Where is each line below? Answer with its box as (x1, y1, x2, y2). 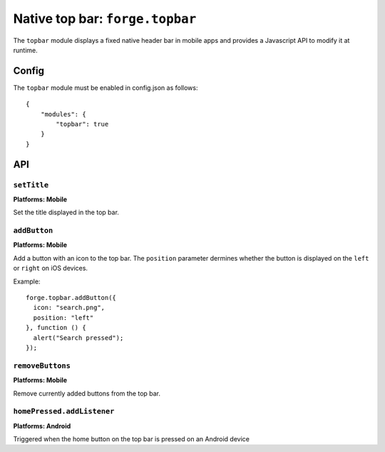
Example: (13, 277, 41, 286)
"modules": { (40, 110, 86, 118)
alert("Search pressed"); (33, 333, 124, 342)
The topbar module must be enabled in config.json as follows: (13, 83, 198, 92)
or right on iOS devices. (13, 264, 88, 273)
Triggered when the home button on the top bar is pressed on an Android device (13, 435, 250, 443)
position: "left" (33, 313, 94, 321)
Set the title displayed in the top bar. (13, 208, 119, 217)
